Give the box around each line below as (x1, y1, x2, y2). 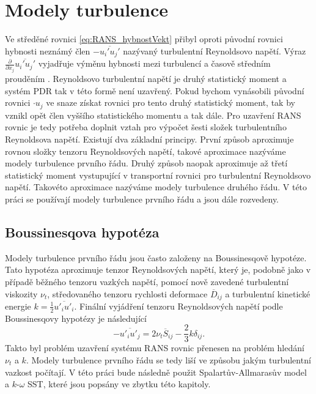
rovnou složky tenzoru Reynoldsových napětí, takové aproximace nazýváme (5, 144, 286, 157)
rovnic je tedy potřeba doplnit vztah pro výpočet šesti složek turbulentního (5, 121, 287, 133)
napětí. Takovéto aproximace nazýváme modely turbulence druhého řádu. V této (5, 180, 307, 193)
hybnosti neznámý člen (5, 44, 90, 57)
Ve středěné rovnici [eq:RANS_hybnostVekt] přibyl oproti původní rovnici (5, 32, 283, 45)
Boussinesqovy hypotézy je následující (5, 311, 147, 324)
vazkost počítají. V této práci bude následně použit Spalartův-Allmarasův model (5, 365, 307, 378)
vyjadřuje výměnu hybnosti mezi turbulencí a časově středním (38, 57, 271, 70)
